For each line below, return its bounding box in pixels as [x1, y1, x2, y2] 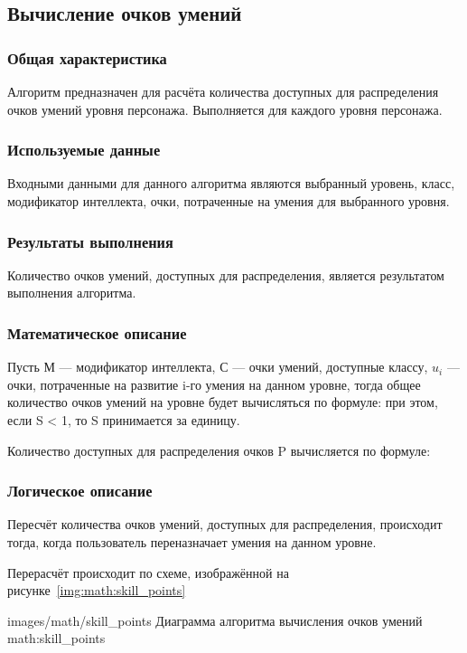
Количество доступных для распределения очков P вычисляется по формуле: [7, 440, 431, 459]
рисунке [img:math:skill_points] [7, 581, 186, 600]
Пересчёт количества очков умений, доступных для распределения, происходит [7, 515, 443, 534]
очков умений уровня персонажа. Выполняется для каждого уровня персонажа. [7, 99, 443, 118]
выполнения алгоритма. [7, 283, 136, 302]
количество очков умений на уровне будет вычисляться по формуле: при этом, [7, 393, 438, 412]
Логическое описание [7, 479, 153, 502]
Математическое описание [7, 321, 187, 344]
